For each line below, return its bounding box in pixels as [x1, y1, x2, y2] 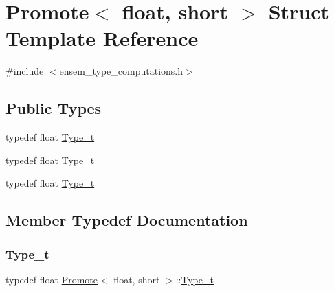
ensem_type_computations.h [59, 64, 183, 78]
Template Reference [5, 24, 199, 52]
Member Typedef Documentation [5, 209, 248, 231]
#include [5, 64, 44, 78]
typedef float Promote [5, 272, 98, 286]
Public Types [5, 97, 102, 119]
